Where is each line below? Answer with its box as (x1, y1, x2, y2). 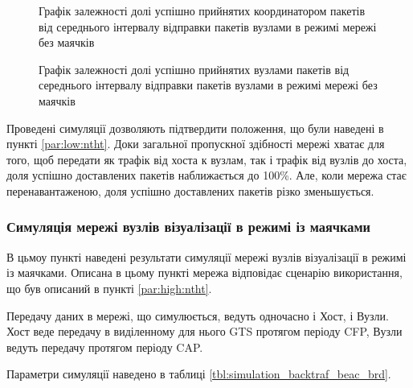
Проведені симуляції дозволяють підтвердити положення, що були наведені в (6, 119, 384, 136)
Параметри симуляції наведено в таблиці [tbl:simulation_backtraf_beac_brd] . (6, 365, 391, 382)
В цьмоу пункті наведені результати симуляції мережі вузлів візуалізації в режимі (6, 248, 407, 265)
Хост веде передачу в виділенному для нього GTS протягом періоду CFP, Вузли (6, 323, 403, 340)
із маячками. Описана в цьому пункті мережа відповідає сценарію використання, (6, 264, 403, 281)
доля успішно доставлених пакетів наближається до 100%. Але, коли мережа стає (6, 167, 407, 184)
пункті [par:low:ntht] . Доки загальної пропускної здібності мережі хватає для (6, 135, 385, 152)
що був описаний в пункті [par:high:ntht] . (6, 279, 212, 296)
